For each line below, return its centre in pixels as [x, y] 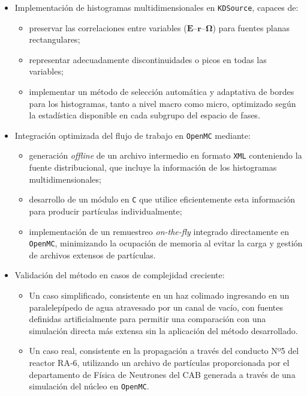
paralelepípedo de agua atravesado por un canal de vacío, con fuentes [156, 307]
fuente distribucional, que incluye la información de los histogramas [153, 167]
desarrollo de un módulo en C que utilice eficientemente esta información [162, 199]
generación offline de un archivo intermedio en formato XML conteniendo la [165, 155]
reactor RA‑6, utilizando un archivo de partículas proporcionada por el [159, 362]
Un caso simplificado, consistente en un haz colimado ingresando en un [159, 295]
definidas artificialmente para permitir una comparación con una [148, 319]
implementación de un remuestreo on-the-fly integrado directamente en [159, 231]
